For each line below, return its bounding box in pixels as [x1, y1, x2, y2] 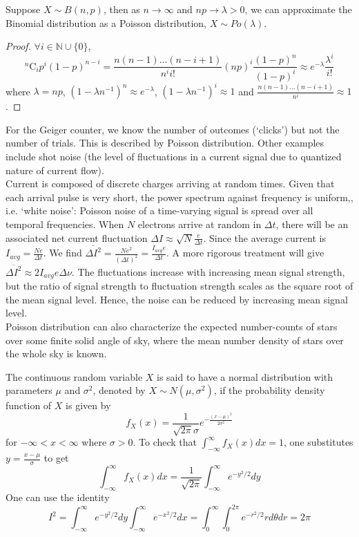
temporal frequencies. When [6, 216, 124, 231]
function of [6, 398, 52, 413]
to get [43, 451, 69, 465]
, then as [103, 2, 140, 16]
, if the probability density [213, 383, 325, 397]
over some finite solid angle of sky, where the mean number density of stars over [6, 332, 344, 347]
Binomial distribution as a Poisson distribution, [6, 15, 207, 30]
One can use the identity [6, 490, 110, 505]
